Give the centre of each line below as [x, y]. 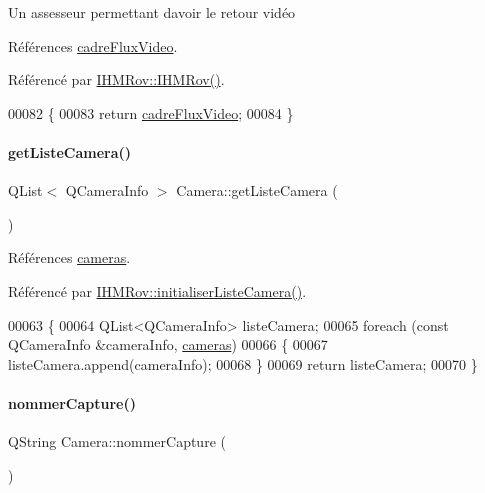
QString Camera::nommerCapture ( [117, 441]
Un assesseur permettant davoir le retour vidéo [152, 12]
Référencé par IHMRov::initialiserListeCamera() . [157, 290]
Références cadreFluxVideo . [93, 45]
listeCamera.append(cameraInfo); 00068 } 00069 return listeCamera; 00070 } [243, 363]
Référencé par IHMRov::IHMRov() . [116, 79]
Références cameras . [69, 257]
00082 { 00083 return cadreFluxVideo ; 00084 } [151, 112]
